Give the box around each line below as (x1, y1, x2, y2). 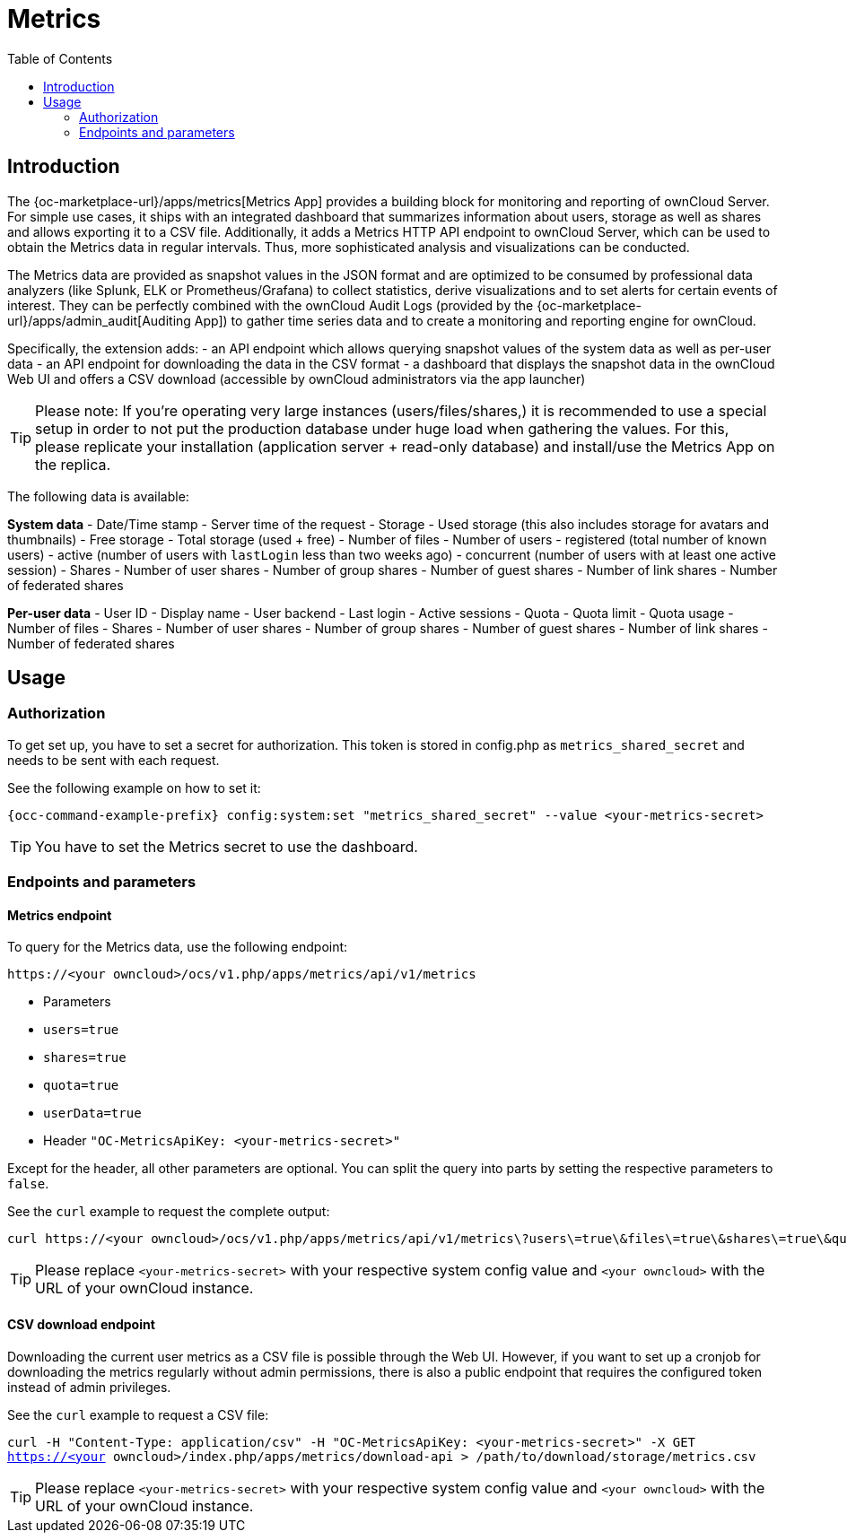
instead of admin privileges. (7, 1379, 171, 1395)
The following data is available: (7, 488, 189, 504)
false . (7, 1176, 49, 1192)
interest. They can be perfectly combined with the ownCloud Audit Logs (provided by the (7, 297, 534, 313)
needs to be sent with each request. (7, 752, 220, 768)
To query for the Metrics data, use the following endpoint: (7, 939, 348, 955)
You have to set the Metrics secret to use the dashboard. (35, 837, 418, 856)
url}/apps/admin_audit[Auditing (7, 312, 191, 328)
